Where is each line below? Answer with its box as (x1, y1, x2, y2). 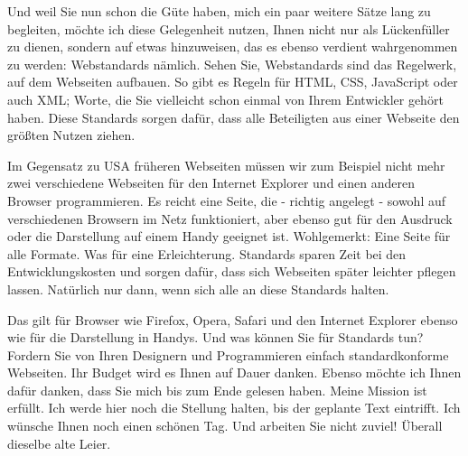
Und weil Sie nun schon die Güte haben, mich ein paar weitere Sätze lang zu (7, 2, 431, 20)
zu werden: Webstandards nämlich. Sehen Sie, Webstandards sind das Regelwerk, (7, 54, 457, 73)
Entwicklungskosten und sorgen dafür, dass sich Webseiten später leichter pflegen (7, 262, 456, 281)
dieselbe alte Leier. (7, 433, 111, 452)
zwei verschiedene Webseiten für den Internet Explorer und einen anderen (7, 173, 415, 192)
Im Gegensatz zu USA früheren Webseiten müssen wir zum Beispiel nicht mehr (7, 155, 445, 174)
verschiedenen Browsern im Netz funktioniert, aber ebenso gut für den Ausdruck (7, 209, 453, 228)
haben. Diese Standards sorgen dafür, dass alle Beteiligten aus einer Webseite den (7, 107, 460, 126)
